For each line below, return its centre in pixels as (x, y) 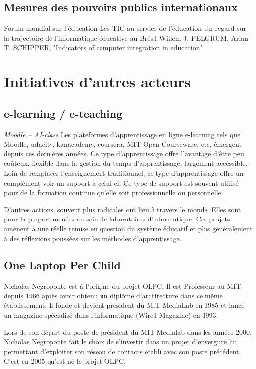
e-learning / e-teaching (63, 113)
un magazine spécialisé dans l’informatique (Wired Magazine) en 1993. (111, 315)
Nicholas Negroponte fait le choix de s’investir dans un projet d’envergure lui (121, 341)
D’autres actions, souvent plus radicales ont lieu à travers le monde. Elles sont (123, 209)
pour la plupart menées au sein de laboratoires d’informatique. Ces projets (117, 219)
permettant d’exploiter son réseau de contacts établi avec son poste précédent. (123, 351)
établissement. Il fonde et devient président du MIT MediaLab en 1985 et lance (124, 305)
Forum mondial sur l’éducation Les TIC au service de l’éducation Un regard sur (125, 28)
